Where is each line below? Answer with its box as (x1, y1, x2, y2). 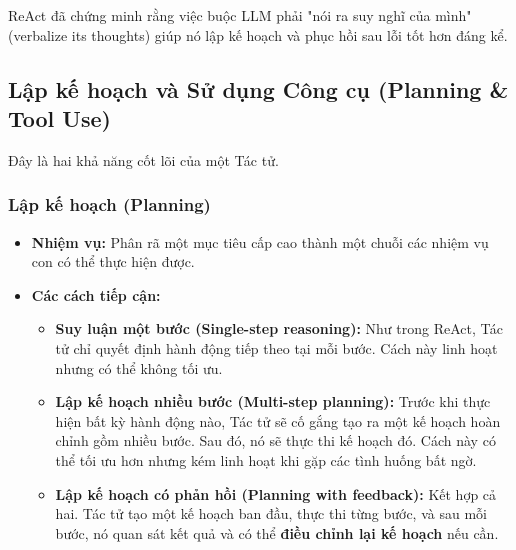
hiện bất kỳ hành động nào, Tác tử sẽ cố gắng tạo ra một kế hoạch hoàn (55, 410, 501, 431)
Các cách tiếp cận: (31, 284, 161, 305)
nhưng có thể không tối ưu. (55, 357, 223, 378)
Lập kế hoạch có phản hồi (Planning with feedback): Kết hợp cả (55, 483, 497, 504)
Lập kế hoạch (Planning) (8, 192, 211, 217)
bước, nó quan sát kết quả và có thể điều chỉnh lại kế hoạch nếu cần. (55, 522, 499, 543)
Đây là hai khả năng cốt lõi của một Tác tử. (8, 149, 279, 170)
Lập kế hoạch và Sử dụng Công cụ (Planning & (8, 73, 509, 104)
